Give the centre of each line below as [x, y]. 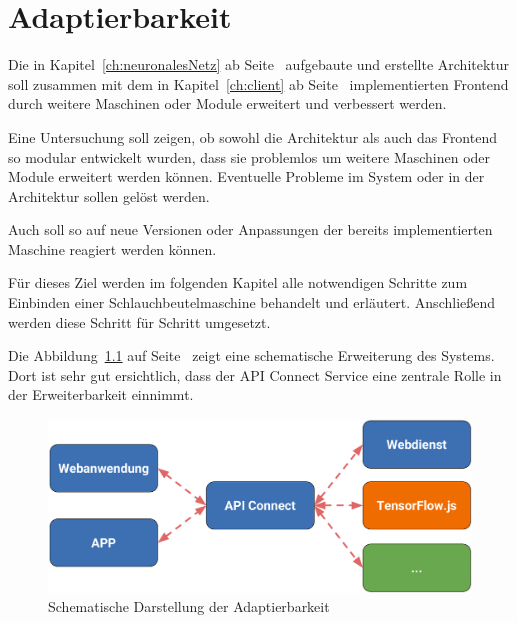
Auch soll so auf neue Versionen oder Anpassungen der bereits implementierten [250, 229]
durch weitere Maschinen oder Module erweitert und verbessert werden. [227, 103]
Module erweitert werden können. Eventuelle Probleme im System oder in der [246, 176]
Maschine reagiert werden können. [112, 248]
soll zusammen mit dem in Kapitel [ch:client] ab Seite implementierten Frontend [258, 83]
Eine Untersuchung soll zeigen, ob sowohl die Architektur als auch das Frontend [252, 136]
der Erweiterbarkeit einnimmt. [101, 394]
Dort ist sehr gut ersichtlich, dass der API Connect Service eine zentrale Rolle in [255, 374]
